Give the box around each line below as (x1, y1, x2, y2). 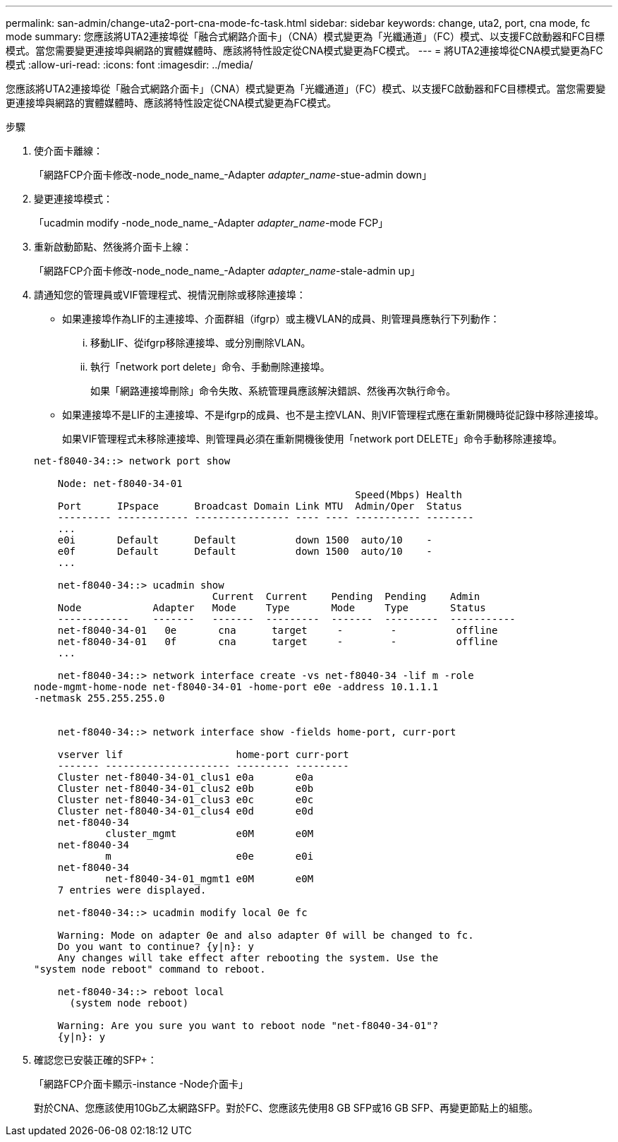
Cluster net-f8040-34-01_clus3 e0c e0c (57, 794, 314, 805)
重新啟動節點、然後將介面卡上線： (34, 241, 192, 253)
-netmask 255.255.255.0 (34, 692, 165, 704)
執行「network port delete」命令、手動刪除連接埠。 (90, 361, 330, 373)
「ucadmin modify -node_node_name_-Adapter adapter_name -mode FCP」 (34, 217, 389, 229)
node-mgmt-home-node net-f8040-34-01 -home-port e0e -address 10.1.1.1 (34, 681, 439, 692)
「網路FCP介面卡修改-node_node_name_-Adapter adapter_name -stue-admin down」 (34, 169, 432, 181)
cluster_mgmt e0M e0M (105, 828, 314, 839)
